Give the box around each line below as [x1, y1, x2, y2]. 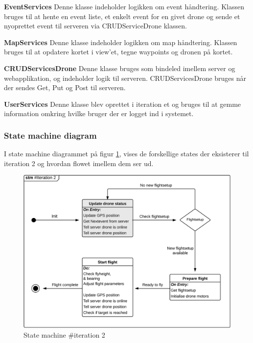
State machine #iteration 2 [23, 330, 105, 340]
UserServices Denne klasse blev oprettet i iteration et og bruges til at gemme [4, 98, 241, 109]
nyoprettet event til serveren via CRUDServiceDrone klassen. [4, 21, 187, 31]
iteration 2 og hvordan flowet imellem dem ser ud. [4, 158, 154, 168]
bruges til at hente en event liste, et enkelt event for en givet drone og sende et [4, 11, 240, 21]
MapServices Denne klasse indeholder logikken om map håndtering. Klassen [4, 37, 237, 47]
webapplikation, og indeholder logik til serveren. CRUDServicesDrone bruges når [4, 73, 247, 83]
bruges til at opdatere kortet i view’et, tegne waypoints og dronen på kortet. [4, 47, 233, 57]
